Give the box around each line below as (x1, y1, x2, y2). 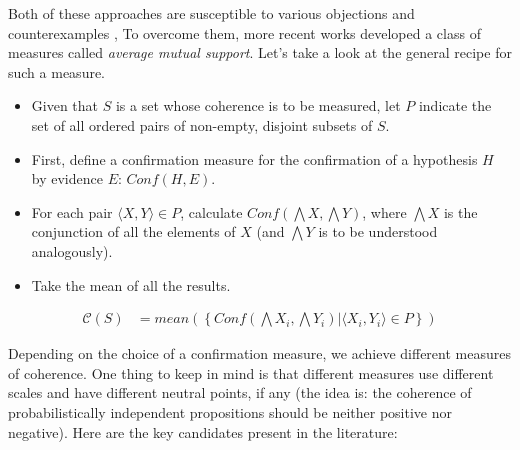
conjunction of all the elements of (31, 221, 236, 242)
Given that (31, 95, 99, 116)
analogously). (31, 240, 113, 261)
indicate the (418, 95, 492, 116)
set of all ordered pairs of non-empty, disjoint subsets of (31, 114, 373, 135)
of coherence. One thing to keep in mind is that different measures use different (8, 362, 494, 383)
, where (362, 201, 407, 222)
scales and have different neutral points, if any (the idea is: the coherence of (8, 382, 472, 403)
